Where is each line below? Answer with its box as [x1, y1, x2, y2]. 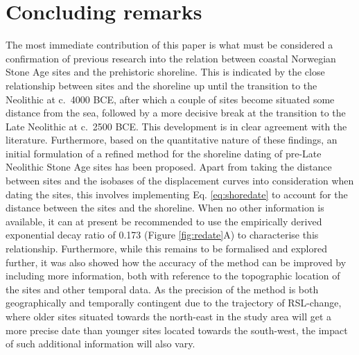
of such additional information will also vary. [6, 336, 195, 351]
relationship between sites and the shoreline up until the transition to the [6, 78, 317, 92]
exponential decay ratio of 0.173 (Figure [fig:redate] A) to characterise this [6, 227, 319, 242]
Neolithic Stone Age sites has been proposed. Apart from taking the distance [6, 159, 332, 174]
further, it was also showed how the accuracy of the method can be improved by [6, 254, 347, 269]
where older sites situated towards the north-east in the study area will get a [6, 309, 332, 323]
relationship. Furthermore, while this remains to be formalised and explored [6, 241, 327, 256]
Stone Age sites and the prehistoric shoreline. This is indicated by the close [6, 64, 325, 79]
